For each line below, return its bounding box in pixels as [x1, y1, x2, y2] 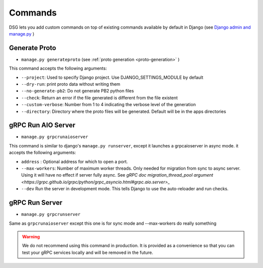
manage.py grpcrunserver [21, 212, 80, 217]
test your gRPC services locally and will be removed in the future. [22, 250, 153, 255]
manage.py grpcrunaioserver [21, 134, 89, 140]
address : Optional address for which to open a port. [21, 159, 128, 164]
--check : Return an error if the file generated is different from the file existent [21, 95, 178, 101]
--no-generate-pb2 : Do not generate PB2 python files [21, 88, 134, 94]
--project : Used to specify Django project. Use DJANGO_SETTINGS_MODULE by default [21, 74, 204, 80]
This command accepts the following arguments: [9, 66, 107, 71]
